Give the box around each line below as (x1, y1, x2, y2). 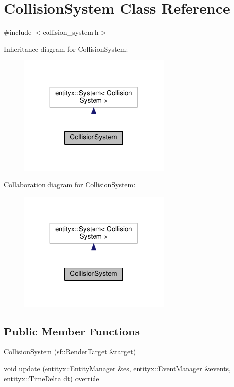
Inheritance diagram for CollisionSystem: (4, 43, 128, 54)
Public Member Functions (4, 323, 140, 338)
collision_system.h (43, 27, 99, 37)
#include (4, 27, 32, 37)
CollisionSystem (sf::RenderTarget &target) (4, 346, 136, 357)
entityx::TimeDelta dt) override (4, 373, 99, 383)
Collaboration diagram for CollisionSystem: (4, 179, 136, 190)
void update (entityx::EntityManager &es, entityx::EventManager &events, (4, 363, 231, 373)
